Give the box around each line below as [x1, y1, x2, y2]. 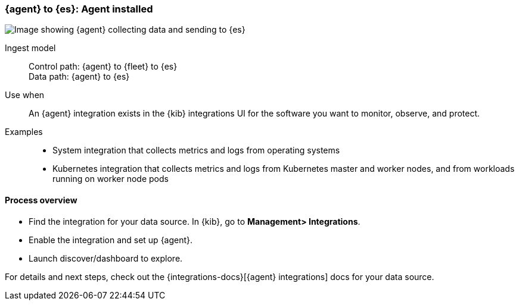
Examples [5, 127, 43, 137]
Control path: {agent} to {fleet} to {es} [29, 61, 178, 72]
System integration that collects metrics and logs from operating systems [52, 145, 340, 156]
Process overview [5, 194, 77, 205]
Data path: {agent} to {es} [29, 71, 130, 82]
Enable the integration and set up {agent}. [29, 234, 193, 245]
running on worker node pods [52, 174, 169, 184]
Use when [5, 90, 45, 100]
